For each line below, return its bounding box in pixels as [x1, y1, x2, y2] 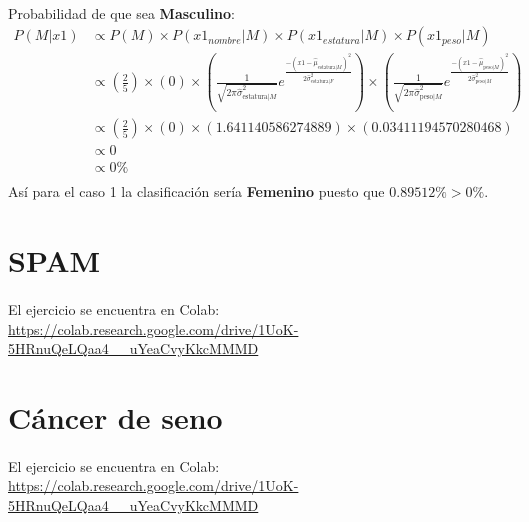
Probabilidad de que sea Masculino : [8, 2, 236, 23]
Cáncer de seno [8, 396, 223, 437]
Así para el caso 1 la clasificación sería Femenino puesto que [8, 181, 385, 202]
